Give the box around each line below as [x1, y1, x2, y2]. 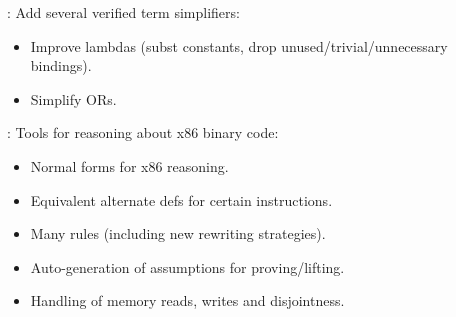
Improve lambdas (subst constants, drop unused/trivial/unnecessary [30, 35, 448, 56]
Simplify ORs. [30, 88, 117, 109]
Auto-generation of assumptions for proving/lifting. [30, 256, 345, 277]
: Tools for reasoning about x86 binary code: [7, 122, 279, 143]
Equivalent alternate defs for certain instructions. [30, 189, 333, 210]
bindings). [30, 55, 92, 76]
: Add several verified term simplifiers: [7, 2, 240, 22]
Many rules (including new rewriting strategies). [30, 223, 326, 244]
